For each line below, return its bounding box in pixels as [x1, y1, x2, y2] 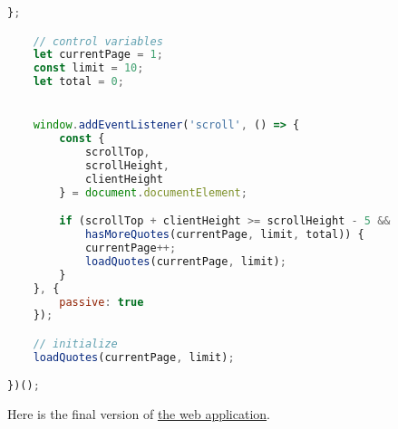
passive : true [59, 295, 144, 309]
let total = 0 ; [33, 75, 124, 89]
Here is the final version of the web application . [7, 405, 270, 424]
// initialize [33, 337, 118, 350]
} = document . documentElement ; [59, 186, 248, 199]
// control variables [33, 34, 163, 48]
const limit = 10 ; [33, 62, 144, 75]
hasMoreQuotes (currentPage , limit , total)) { [84, 228, 364, 242]
